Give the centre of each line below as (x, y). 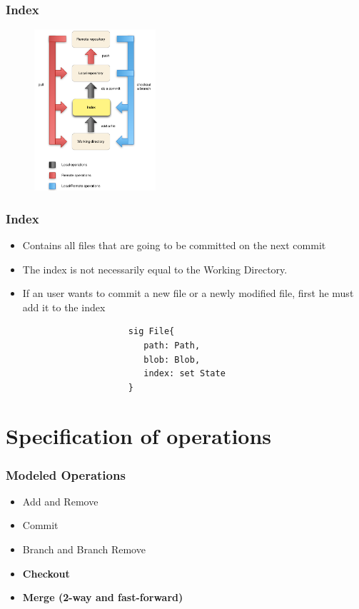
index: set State (184, 374)
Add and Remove (60, 501)
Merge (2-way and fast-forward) (103, 597)
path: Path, (172, 345)
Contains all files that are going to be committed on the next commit (174, 245)
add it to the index (64, 307)
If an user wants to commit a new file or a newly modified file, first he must (188, 293)
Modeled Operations (66, 474)
